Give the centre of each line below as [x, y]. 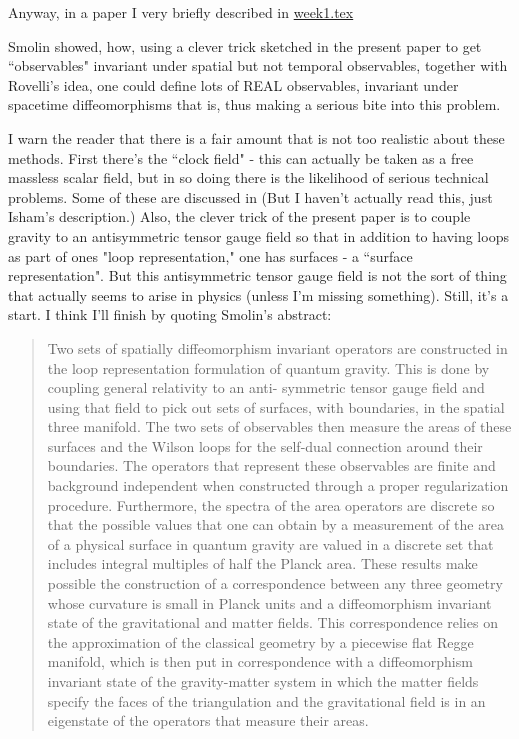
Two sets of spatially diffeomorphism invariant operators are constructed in [277, 347]
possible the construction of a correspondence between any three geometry [275, 583]
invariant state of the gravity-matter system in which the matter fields [263, 681]
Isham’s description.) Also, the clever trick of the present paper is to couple [239, 216]
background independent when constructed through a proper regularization [278, 485]
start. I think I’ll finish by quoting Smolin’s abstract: [170, 314]
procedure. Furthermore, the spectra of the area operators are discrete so [271, 504]
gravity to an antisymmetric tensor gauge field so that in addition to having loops [258, 235]
